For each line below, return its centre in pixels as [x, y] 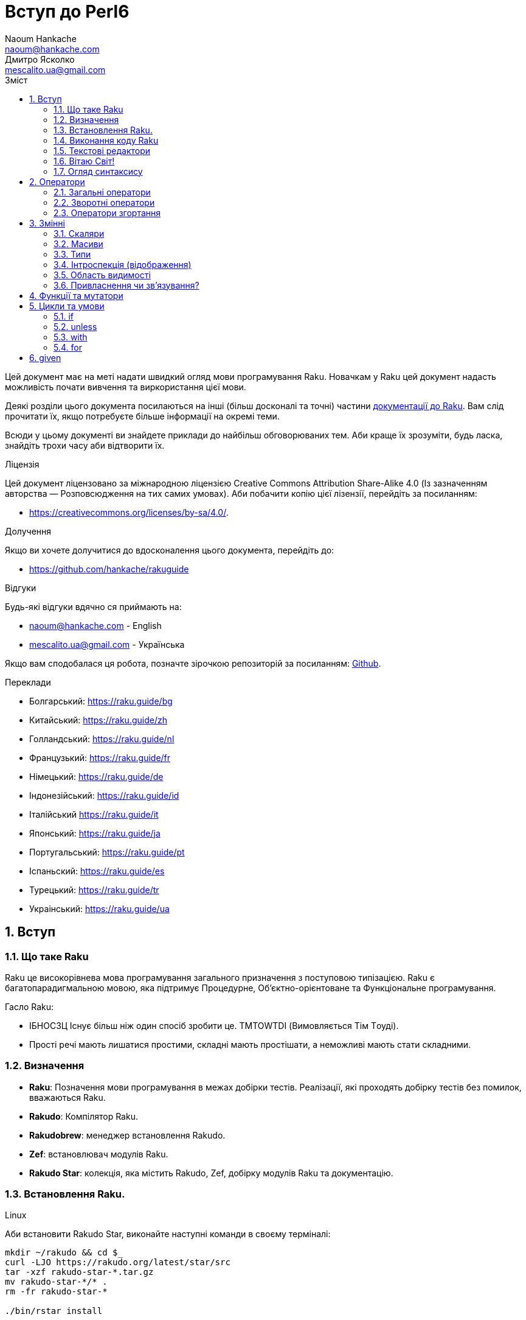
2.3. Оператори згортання [107, 212]
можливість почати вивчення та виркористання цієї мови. [126, 387]
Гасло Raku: [29, 1006]
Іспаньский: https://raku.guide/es [97, 871]
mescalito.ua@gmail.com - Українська [107, 644]
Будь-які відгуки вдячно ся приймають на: [93, 606]
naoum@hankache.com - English [95, 625]
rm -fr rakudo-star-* [56, 1292]
